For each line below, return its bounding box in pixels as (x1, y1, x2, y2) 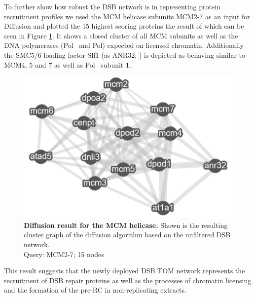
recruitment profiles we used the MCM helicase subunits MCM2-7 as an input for (4, 11, 250, 21)
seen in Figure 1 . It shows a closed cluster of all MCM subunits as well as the (4, 30, 238, 40)
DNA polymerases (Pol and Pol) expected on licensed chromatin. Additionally (4, 40, 244, 50)
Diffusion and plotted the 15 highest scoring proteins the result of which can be (4, 21, 244, 31)
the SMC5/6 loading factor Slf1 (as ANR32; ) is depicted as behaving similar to (4, 49, 246, 60)
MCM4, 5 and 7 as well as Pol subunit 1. (4, 59, 131, 70)
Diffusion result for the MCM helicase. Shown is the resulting (24, 220, 228, 230)
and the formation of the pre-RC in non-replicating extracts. (4, 285, 186, 295)
